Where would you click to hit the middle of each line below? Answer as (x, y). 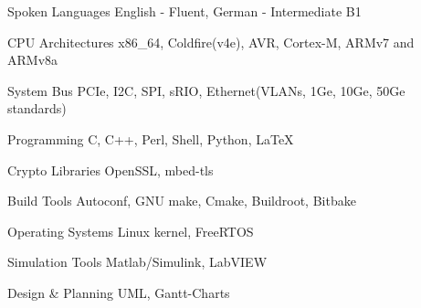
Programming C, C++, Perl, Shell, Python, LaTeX (151, 138)
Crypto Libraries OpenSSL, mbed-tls (111, 170)
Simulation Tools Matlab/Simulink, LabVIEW (137, 262)
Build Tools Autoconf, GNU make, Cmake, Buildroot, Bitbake (182, 201)
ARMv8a (33, 60)
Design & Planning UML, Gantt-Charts (119, 292)
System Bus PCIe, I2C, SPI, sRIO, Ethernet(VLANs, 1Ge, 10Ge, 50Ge (206, 90)
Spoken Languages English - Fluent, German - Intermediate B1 (184, 11)
